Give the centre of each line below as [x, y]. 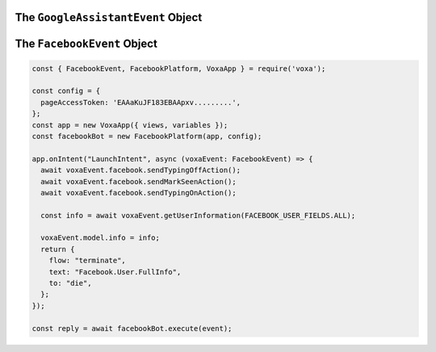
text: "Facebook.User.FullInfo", [115, 272]
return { [58, 249]
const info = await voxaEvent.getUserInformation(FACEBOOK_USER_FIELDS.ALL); [198, 215]
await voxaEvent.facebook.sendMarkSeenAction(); [139, 181]
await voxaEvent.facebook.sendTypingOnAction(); [139, 193]
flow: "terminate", [88, 261]
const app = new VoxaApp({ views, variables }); [130, 125]
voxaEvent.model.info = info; [101, 238]
